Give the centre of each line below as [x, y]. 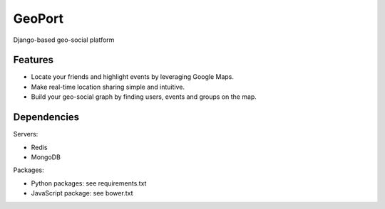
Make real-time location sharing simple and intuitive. [108, 87]
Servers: [26, 134]
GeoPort [38, 18]
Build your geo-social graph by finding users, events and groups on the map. [144, 97]
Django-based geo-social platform [64, 40]
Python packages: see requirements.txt [89, 183]
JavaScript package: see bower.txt [82, 193]
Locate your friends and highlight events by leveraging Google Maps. [133, 77]
